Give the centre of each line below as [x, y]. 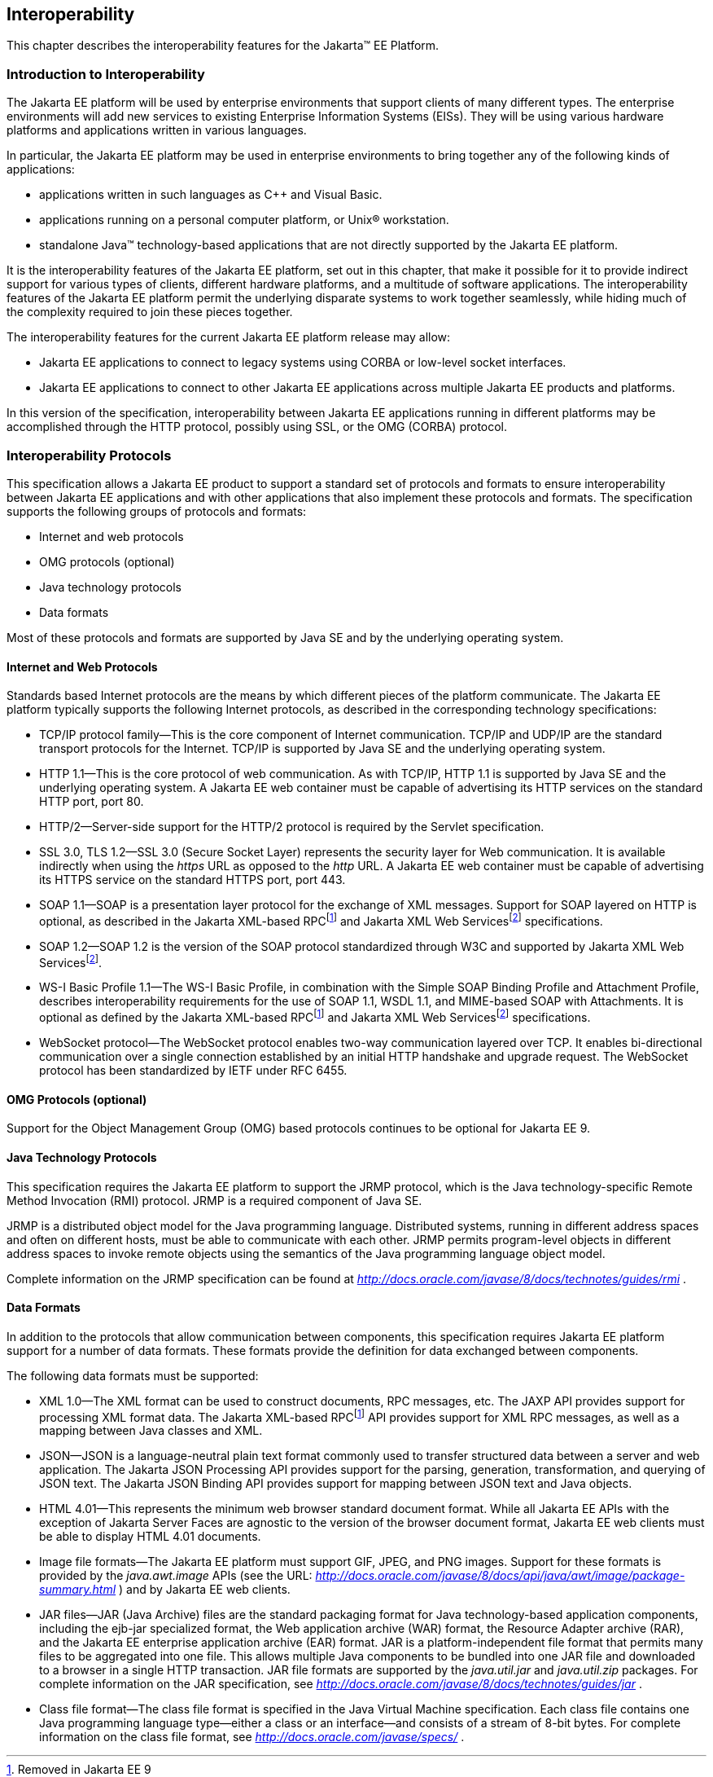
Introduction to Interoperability [106, 74]
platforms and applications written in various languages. [157, 130]
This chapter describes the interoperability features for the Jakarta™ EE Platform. [223, 46]
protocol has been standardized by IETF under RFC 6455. [193, 1071]
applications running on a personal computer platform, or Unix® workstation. [244, 220]
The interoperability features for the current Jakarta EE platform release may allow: [229, 337]
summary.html [78, 1590]
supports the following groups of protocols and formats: [157, 511]
